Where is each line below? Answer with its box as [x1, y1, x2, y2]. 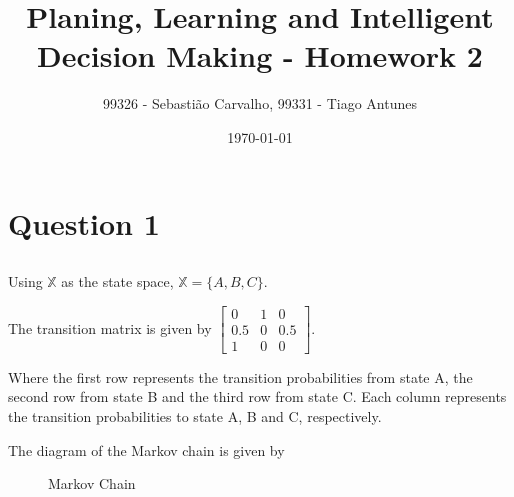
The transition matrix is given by [8, 317, 212, 338]
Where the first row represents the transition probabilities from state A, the [8, 366, 473, 387]
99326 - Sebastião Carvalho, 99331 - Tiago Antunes [102, 93, 417, 114]
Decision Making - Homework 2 [37, 35, 483, 76]
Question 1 [8, 202, 160, 243]
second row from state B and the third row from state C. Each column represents [8, 386, 507, 407]
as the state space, [61, 271, 174, 292]
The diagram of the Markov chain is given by [8, 439, 285, 460]
